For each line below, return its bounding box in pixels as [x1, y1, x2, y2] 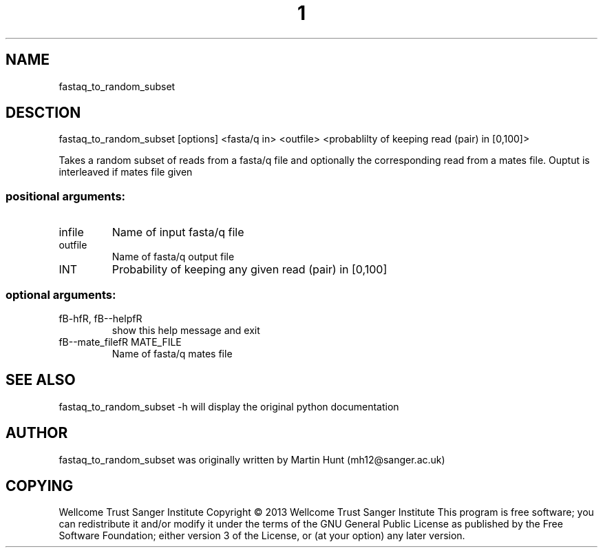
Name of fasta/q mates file [112, 347, 233, 359]
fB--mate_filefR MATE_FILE [59, 335, 182, 348]
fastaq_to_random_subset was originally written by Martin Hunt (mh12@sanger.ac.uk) [59, 453, 445, 466]
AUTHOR [6, 424, 68, 442]
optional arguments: [6, 287, 116, 302]
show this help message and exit [112, 324, 260, 336]
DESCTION [6, 104, 81, 122]
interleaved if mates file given [59, 166, 193, 178]
